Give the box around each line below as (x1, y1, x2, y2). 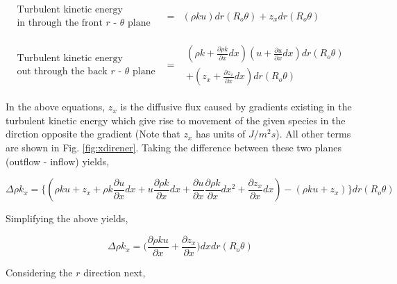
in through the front (17, 18, 103, 28)
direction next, (83, 265, 146, 279)
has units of (196, 126, 246, 141)
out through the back (17, 67, 108, 77)
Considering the (6, 265, 73, 279)
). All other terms (276, 126, 351, 141)
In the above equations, (6, 99, 105, 114)
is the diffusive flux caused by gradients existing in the (120, 99, 352, 114)
